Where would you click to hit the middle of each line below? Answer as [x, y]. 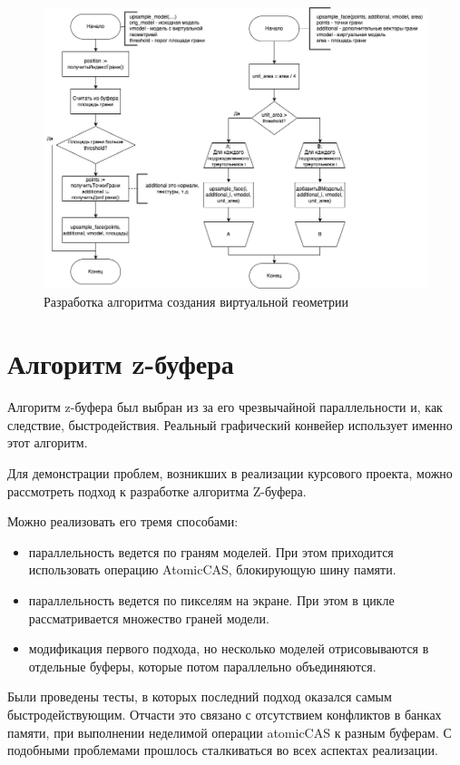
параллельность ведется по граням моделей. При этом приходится [211, 551]
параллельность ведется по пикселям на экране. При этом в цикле [211, 600]
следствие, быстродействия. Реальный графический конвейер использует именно [230, 424]
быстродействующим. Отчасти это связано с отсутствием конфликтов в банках [225, 715]
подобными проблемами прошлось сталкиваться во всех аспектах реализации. [223, 750]
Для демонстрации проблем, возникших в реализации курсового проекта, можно [230, 473]
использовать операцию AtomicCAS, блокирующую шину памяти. [212, 569]
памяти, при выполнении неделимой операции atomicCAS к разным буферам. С [230, 732]
